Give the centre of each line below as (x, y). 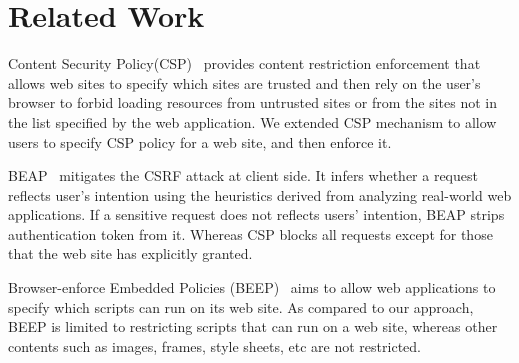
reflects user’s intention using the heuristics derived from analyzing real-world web (260, 194)
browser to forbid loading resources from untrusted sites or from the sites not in (253, 102)
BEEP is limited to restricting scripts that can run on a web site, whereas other (253, 326)
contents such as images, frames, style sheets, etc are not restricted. (214, 345)
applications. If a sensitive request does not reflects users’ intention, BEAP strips (256, 214)
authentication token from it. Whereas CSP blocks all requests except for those (250, 233)
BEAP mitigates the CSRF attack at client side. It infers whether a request (243, 175)
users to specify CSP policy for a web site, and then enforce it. (200, 141)
